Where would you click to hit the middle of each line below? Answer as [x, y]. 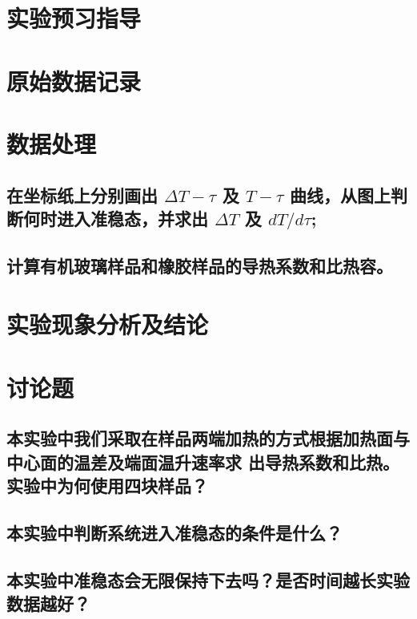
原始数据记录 [74, 81]
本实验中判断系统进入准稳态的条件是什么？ [174, 532]
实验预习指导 [74, 18]
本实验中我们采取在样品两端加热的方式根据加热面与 [208, 438]
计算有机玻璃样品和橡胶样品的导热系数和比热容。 [200, 265]
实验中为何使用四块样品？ [107, 485]
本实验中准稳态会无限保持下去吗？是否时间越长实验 [208, 579]
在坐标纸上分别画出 [82, 194]
